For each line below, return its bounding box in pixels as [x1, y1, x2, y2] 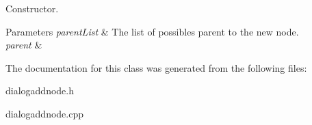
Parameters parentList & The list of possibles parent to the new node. [5, 24, 299, 38]
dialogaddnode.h [5, 83, 74, 98]
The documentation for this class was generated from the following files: [5, 60, 307, 74]
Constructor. [5, 1, 59, 15]
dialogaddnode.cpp [5, 106, 83, 120]
